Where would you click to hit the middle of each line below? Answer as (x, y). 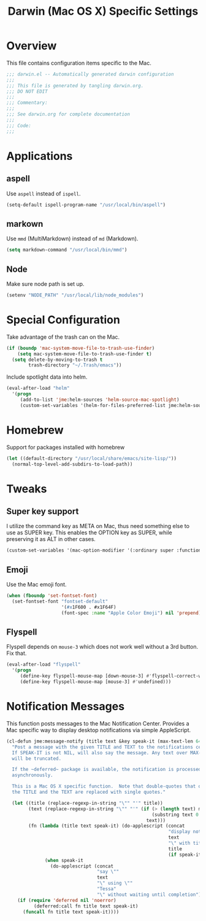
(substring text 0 (175, 815)
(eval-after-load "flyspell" (44, 665)
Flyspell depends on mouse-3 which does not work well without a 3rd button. (102, 647)
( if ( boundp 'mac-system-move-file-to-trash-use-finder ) (81, 348)
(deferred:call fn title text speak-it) (86, 906)
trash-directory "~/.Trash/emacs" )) (75, 365)
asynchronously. (32, 775)
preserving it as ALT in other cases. (51, 539)
